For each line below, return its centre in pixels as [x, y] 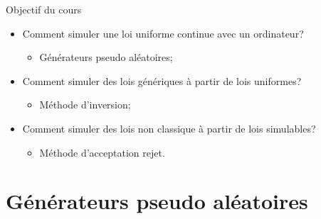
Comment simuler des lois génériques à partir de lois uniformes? [162, 80]
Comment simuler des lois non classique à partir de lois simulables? [169, 128]
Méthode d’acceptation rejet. [102, 152]
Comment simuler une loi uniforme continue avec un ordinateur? [163, 33]
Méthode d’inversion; [85, 105]
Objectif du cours [44, 9]
